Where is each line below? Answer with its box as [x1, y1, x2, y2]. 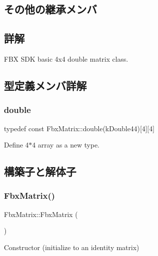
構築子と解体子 [4, 164, 76, 179]
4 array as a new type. [32, 140, 99, 150]
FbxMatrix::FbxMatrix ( [4, 209, 78, 219]
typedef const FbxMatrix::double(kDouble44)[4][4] [4, 123, 155, 133]
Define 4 [4, 140, 29, 150]
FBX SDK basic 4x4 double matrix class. [4, 53, 128, 64]
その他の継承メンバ [4, 1, 97, 17]
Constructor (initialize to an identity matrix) [4, 242, 139, 252]
